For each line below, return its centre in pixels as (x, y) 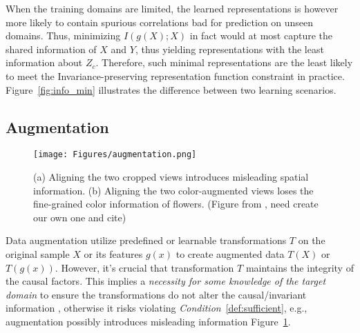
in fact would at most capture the (261, 36)
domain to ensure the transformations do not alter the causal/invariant (156, 294)
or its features (113, 253)
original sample (38, 253)
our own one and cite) (80, 217)
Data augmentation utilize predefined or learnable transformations (146, 240)
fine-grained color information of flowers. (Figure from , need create (176, 204)
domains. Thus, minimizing (63, 36)
